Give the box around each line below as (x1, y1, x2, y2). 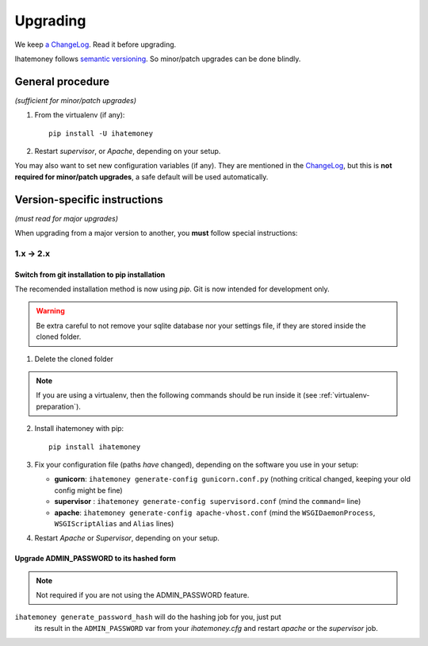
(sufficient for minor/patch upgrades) (14, 95, 137, 105)
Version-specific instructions (14, 193, 164, 206)
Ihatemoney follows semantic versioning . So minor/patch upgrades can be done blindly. (14, 54, 301, 63)
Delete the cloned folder (34, 354, 114, 363)
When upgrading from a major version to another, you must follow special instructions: (14, 229, 298, 238)
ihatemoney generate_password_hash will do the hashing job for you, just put (14, 612, 281, 622)
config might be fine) (54, 485, 123, 495)
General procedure (14, 75, 110, 88)
